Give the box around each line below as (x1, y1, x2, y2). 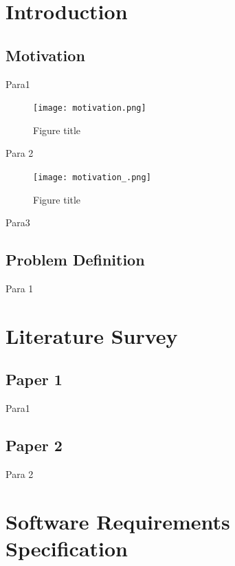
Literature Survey (5, 321, 178, 349)
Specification (5, 534, 128, 562)
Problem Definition (5, 249, 145, 270)
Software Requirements (5, 507, 230, 535)
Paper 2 (5, 435, 63, 456)
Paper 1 (5, 369, 63, 390)
